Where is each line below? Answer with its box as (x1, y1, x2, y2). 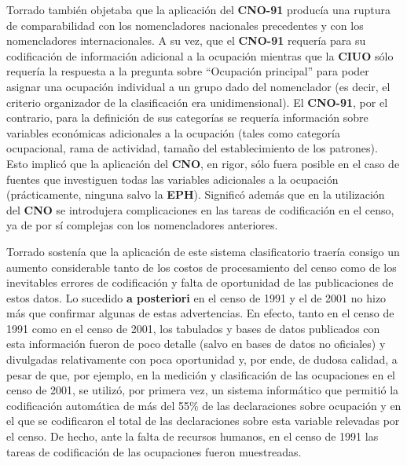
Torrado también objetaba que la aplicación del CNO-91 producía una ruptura (6, 2, 390, 17)
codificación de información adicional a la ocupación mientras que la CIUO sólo (6, 47, 394, 64)
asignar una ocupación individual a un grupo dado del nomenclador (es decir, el (6, 78, 390, 94)
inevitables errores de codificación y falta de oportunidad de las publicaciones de (6, 274, 394, 291)
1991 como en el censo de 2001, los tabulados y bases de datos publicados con (6, 320, 380, 336)
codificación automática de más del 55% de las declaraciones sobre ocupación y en (6, 397, 401, 413)
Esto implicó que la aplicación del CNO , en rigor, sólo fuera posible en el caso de (6, 155, 400, 171)
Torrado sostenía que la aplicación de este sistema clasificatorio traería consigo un (6, 243, 400, 259)
